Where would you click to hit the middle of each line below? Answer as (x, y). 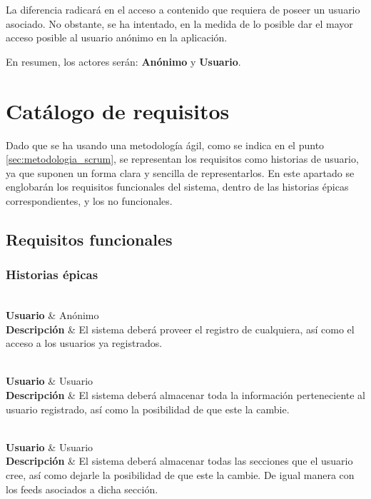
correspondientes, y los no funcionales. (89, 200)
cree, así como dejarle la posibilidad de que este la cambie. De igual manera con (180, 475)
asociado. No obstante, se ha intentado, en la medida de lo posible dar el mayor (179, 23)
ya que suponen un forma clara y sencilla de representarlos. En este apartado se (180, 172)
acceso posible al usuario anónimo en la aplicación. (117, 37)
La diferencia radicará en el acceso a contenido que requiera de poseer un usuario (183, 9)
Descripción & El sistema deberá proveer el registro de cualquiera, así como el (180, 329)
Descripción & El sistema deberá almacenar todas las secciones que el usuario (179, 461)
